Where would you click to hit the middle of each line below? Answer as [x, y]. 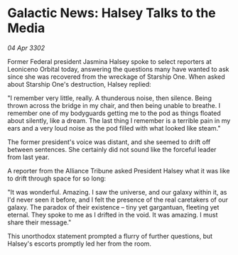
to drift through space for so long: [57, 178]
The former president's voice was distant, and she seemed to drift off [109, 142]
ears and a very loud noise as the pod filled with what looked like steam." [114, 128]
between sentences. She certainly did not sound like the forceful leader [112, 149]
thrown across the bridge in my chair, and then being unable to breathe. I [114, 105]
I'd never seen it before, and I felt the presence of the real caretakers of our [118, 200]
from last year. [28, 157]
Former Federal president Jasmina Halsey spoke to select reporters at [109, 61]
